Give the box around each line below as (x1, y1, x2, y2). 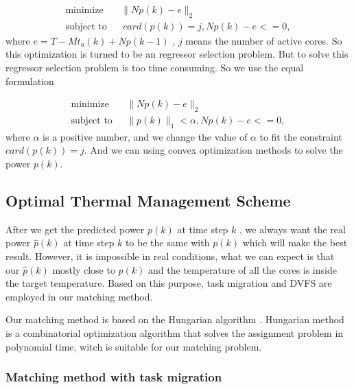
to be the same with (125, 235, 210, 250)
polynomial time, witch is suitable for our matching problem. (5, 339, 262, 353)
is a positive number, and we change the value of (43, 129, 248, 143)
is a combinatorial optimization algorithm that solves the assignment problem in (5, 326, 344, 340)
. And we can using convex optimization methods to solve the (84, 143, 343, 157)
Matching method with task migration (5, 368, 222, 386)
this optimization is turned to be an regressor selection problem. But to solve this (5, 47, 349, 61)
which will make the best (242, 235, 348, 250)
